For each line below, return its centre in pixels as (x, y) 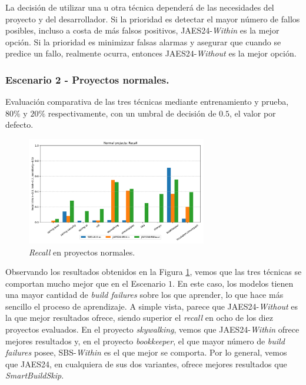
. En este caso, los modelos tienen (233, 283)
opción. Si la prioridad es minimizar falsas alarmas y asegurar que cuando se (143, 42)
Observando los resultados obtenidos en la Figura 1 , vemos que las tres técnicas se (154, 272)
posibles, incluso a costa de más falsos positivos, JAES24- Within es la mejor (142, 30)
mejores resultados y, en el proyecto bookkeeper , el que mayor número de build (145, 341)
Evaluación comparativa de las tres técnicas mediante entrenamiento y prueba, (147, 102)
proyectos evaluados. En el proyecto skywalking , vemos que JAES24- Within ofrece (152, 329)
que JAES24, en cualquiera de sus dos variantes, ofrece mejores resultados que (146, 364)
